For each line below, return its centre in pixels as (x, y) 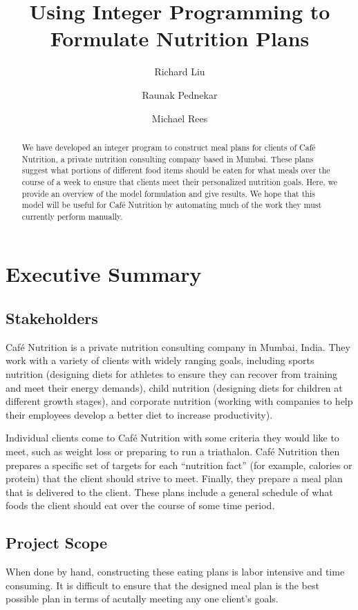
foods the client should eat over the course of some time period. (140, 505)
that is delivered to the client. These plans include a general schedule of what (169, 492)
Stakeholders (52, 318)
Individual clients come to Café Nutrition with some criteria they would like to (172, 438)
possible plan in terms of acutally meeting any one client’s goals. (142, 599)
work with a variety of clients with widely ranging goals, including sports (160, 360)
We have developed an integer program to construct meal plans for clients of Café (169, 147)
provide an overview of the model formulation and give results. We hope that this (168, 193)
